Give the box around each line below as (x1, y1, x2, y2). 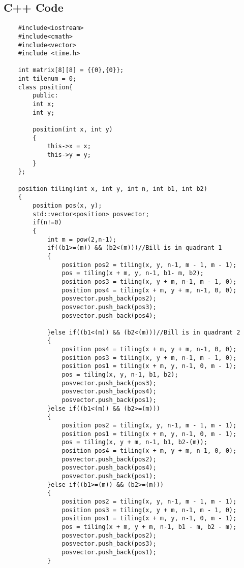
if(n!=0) (33, 219, 62, 226)
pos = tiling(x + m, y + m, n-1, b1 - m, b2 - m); (62, 523, 237, 530)
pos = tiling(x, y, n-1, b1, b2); (62, 371, 178, 379)
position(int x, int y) (33, 126, 113, 133)
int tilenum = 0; (18, 75, 77, 83)
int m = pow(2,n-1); (47, 236, 116, 243)
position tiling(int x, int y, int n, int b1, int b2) (18, 185, 207, 192)
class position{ (18, 83, 73, 91)
